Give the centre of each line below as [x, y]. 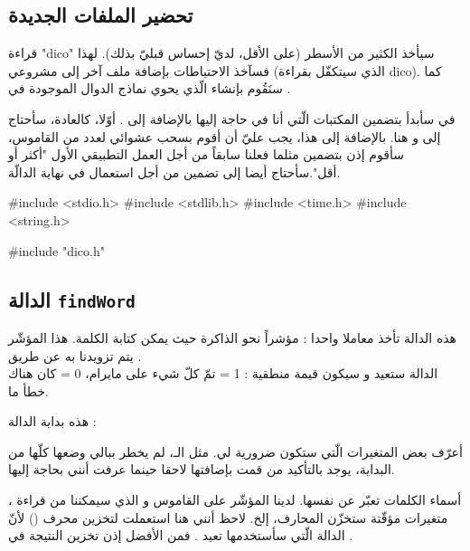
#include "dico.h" [56, 250]
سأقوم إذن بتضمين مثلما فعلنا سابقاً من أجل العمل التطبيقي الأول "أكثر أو [206, 154]
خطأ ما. [28, 390]
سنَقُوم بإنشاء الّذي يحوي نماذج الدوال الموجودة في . [150, 88]
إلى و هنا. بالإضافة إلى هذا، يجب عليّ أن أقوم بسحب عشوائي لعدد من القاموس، [225, 136]
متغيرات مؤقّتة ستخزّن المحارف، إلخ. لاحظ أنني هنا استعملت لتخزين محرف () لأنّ [228, 517]
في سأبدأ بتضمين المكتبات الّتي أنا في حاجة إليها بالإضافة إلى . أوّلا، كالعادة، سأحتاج [232, 118]
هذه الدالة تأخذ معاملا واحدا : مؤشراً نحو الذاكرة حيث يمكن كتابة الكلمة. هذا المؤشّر [232, 337]
